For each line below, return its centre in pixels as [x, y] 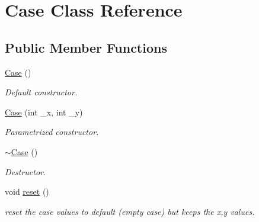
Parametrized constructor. [52, 132]
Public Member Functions [86, 47]
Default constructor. [41, 92]
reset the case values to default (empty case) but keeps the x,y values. [130, 211]
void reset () [27, 192]
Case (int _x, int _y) [44, 112]
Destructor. [25, 171]
